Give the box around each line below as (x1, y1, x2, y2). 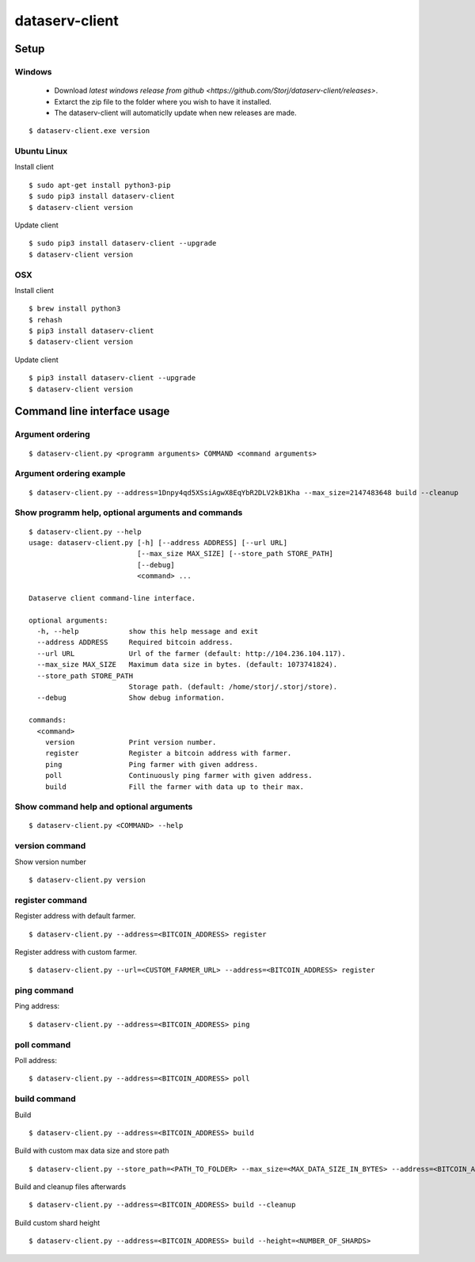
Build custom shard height (14, 1218, 101, 1227)
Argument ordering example (14, 468, 126, 479)
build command (14, 1093, 77, 1104)
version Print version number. (44, 738, 217, 746)
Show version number (14, 856, 87, 867)
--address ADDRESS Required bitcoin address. (36, 638, 234, 647)
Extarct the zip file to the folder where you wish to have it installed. (54, 97, 272, 106)
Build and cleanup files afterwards (14, 1182, 127, 1191)
